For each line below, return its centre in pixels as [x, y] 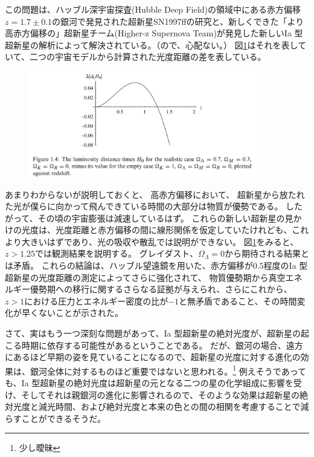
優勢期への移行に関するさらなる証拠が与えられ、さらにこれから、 [161, 289]
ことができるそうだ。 [64, 418]
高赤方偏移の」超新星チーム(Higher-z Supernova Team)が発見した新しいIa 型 [154, 33]
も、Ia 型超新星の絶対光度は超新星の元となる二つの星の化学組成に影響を [149, 383]
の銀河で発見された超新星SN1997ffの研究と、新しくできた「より [178, 21]
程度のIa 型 [286, 265]
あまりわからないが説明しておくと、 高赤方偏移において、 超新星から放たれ [155, 194]
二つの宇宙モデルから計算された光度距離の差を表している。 [148, 57]
